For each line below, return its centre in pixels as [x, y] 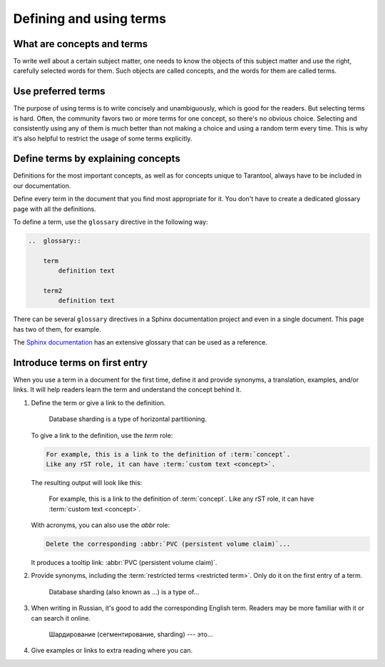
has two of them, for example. [57, 329]
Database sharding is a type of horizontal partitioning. [128, 419]
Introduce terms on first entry [81, 363]
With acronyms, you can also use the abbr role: [101, 525]
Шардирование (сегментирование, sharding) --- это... [131, 634]
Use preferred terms [59, 92]
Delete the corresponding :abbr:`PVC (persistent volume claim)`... [168, 544]
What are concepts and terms [81, 44]
